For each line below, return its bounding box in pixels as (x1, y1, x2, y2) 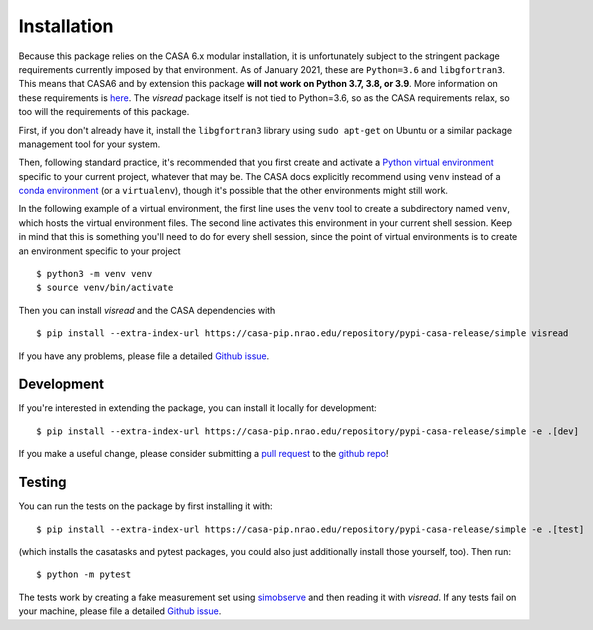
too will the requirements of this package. (18, 106, 190, 118)
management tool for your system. (18, 138, 161, 150)
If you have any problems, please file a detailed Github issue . (18, 350, 270, 362)
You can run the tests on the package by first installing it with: (18, 500, 274, 512)
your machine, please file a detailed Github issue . (18, 605, 222, 617)
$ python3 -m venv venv (36, 268, 153, 280)
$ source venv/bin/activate (36, 282, 174, 294)
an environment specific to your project (18, 245, 181, 257)
